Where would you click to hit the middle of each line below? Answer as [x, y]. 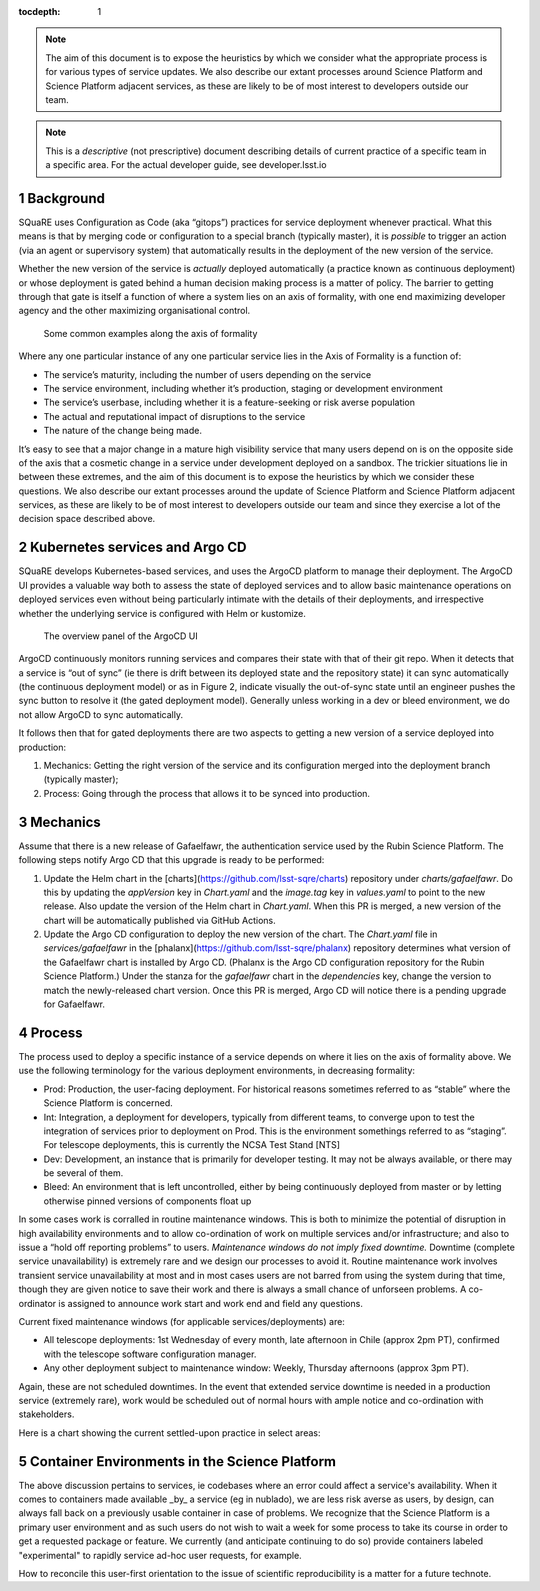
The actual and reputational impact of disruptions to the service [174, 416]
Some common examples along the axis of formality [150, 333]
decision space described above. [87, 519]
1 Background [61, 198]
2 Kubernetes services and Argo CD [132, 547]
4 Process [51, 1032]
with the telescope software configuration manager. [150, 1354]
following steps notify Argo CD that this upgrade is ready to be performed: [171, 860]
